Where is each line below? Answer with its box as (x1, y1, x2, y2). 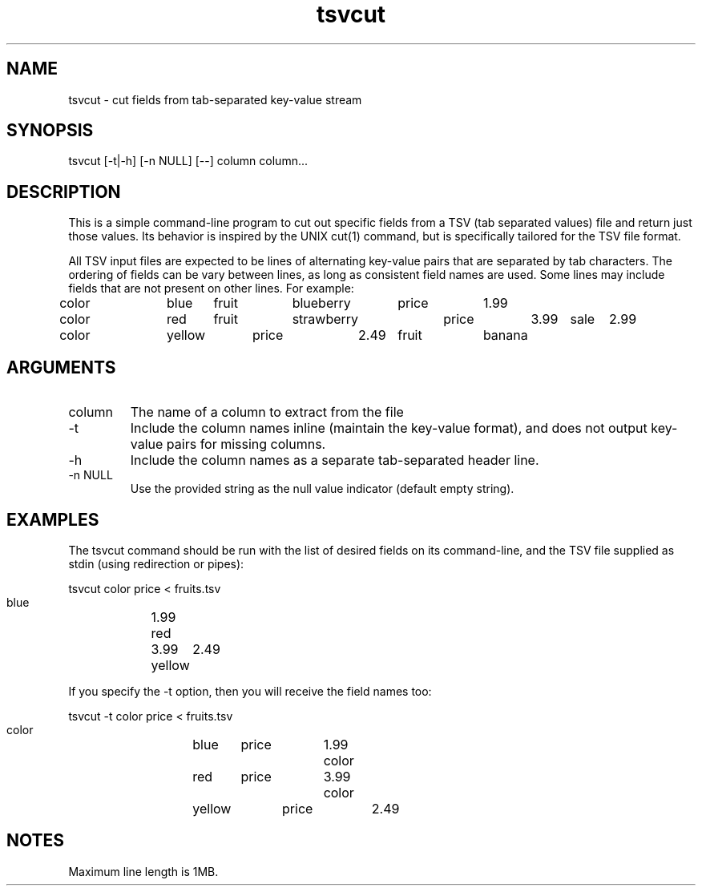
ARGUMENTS (6, 357, 116, 377)
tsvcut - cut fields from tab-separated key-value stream (68, 92, 362, 107)
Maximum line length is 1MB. (68, 864, 219, 878)
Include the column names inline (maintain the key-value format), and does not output (130, 420, 648, 437)
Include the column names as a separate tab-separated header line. (130, 452, 539, 469)
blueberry (292, 295, 351, 312)
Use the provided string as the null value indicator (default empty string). (130, 482, 514, 496)
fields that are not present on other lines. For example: (68, 281, 354, 296)
